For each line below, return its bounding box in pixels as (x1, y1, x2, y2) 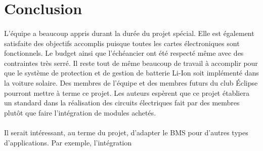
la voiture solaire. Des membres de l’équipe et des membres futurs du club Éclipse (4, 77, 258, 88)
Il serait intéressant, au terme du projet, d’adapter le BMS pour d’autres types (4, 127, 248, 137)
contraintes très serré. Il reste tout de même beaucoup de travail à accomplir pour (4, 57, 258, 68)
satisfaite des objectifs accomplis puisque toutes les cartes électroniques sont (4, 37, 240, 48)
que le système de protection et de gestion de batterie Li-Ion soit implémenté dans (4, 67, 259, 78)
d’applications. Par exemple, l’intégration (4, 137, 131, 147)
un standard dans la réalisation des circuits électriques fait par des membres (4, 97, 240, 108)
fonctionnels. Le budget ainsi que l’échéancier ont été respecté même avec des (4, 48, 244, 58)
